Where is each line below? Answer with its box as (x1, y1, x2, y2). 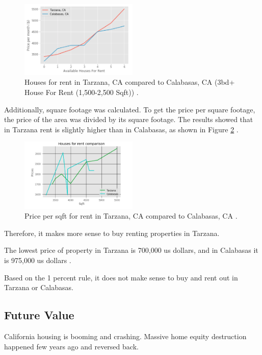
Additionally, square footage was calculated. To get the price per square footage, (4, 104, 255, 114)
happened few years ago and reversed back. (4, 341, 139, 351)
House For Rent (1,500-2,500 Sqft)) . (24, 86, 139, 97)
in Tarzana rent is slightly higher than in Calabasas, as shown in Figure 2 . (4, 124, 239, 134)
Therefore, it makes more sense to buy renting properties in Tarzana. (4, 227, 220, 238)
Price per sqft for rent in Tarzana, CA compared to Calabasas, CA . (24, 210, 238, 221)
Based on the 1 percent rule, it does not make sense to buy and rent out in (4, 272, 238, 282)
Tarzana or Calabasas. (4, 282, 73, 293)
